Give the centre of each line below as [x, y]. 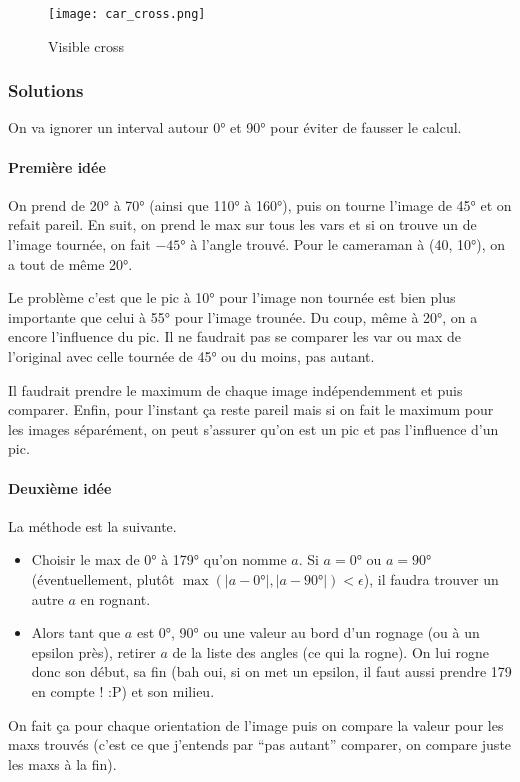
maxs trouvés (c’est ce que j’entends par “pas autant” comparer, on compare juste [260, 744]
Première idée [57, 166]
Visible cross [86, 45]
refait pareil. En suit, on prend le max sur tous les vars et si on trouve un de [242, 224]
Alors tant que [76, 632]
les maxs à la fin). [62, 763]
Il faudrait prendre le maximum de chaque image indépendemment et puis [235, 389]
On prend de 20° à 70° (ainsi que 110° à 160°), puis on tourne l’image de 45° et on [260, 204]
